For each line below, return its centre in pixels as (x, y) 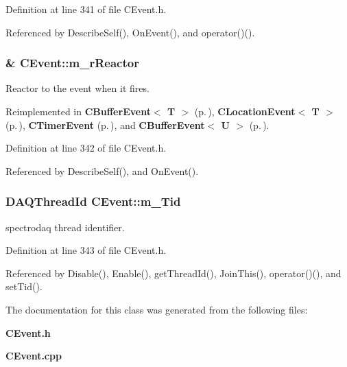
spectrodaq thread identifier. (65, 227)
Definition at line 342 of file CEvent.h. (86, 148)
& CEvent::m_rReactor (72, 63)
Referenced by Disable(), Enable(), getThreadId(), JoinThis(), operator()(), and (173, 273)
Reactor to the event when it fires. (77, 88)
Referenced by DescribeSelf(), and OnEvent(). (102, 170)
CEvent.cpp (34, 356)
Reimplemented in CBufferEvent (78, 111)
